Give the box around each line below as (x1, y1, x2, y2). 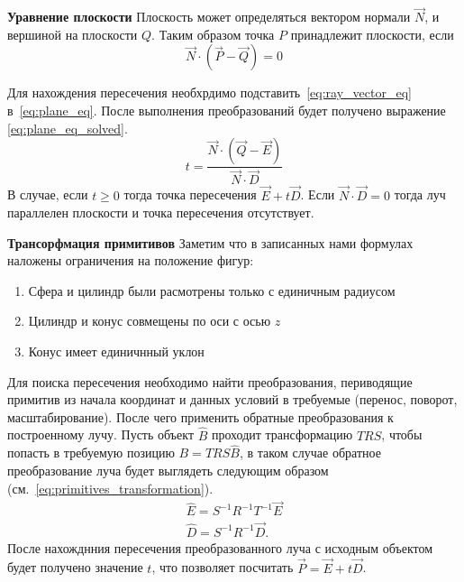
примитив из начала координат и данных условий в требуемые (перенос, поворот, (7, 390, 458, 409)
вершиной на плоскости (7, 24, 138, 43)
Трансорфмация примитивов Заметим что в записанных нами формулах (7, 233, 414, 252)
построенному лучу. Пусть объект (7, 425, 195, 444)
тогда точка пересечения (123, 185, 257, 204)
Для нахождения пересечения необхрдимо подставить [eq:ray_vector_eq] (7, 83, 412, 102)
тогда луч (394, 185, 446, 204)
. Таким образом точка (151, 24, 275, 43)
